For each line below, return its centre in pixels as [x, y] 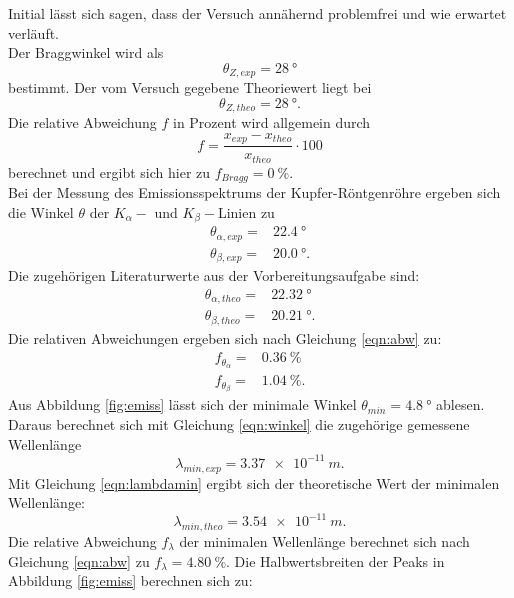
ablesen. [460, 404]
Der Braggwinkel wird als [86, 52]
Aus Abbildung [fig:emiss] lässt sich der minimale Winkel [182, 404]
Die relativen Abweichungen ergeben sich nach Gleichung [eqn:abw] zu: [225, 337]
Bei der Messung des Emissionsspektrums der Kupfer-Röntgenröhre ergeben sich [254, 192]
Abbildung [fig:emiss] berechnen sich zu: [130, 580]
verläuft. [34, 32]
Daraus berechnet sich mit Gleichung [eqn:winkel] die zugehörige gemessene [239, 424]
